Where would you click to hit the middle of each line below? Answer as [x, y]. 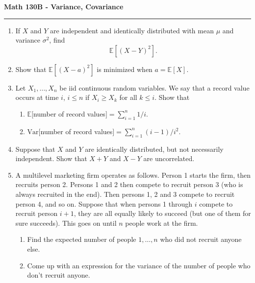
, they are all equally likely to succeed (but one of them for [162, 213]
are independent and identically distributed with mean [132, 30]
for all [128, 97]
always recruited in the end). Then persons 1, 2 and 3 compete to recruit [125, 194]
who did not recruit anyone [201, 239]
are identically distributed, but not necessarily [154, 149]
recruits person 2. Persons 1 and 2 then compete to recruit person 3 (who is [129, 184]
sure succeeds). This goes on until [66, 223]
